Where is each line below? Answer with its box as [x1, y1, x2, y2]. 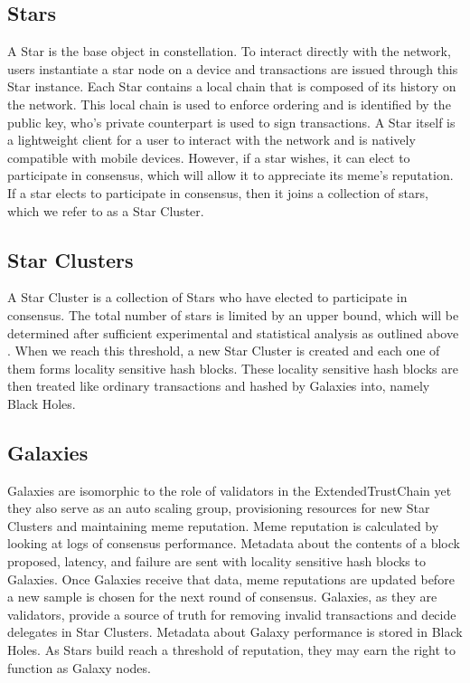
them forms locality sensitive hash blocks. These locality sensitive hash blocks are [7, 358, 458, 377]
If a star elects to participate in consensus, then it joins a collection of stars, [7, 183, 428, 202]
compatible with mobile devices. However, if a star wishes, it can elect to [7, 147, 410, 166]
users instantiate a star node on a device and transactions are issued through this [7, 59, 458, 78]
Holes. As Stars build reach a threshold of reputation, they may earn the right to [7, 640, 456, 659]
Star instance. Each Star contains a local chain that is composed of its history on [7, 77, 456, 96]
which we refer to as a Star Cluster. [7, 201, 204, 220]
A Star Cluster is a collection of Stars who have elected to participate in [7, 288, 408, 307]
